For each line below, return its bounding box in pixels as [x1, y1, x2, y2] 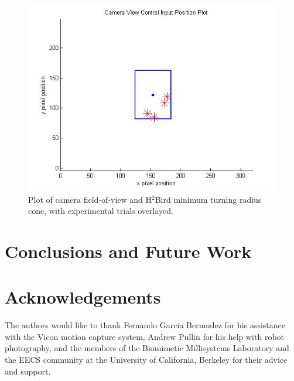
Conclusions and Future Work [5, 239, 252, 263]
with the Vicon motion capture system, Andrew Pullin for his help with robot [5, 330, 285, 342]
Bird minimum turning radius [155, 193, 262, 205]
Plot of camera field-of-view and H [28, 193, 152, 205]
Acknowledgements [5, 285, 161, 309]
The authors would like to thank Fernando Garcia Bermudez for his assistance [5, 319, 286, 331]
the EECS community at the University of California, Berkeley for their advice [5, 353, 288, 366]
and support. [5, 365, 51, 377]
